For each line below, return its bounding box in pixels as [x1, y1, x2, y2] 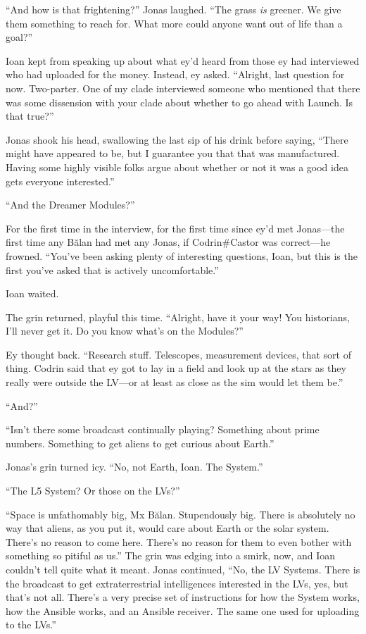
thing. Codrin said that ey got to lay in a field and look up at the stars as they [6, 361, 346, 375]
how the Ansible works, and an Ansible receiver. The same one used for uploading [6, 603, 360, 618]
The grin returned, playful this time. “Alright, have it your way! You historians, [6, 309, 350, 324]
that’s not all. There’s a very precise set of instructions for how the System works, [6, 590, 360, 604]
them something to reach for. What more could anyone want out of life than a [6, 15, 343, 30]
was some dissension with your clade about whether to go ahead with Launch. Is [6, 94, 353, 109]
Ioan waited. [6, 286, 59, 301]
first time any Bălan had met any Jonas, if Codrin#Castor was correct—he [6, 235, 331, 249]
